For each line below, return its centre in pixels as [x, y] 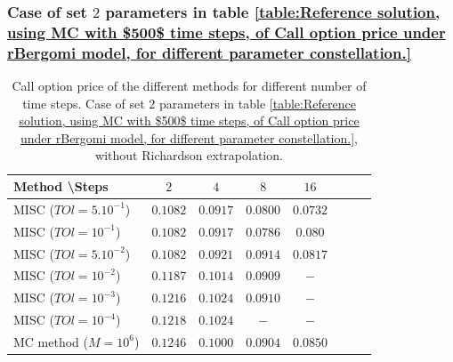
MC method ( [51, 341]
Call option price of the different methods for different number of [189, 86]
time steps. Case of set [84, 103]
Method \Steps [61, 186]
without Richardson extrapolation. [189, 155]
